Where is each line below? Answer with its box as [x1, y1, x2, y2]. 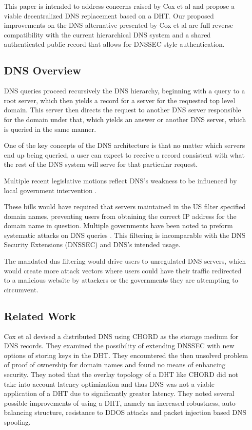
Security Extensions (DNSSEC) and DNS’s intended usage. [4, 239, 181, 250]
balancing [4, 407, 33, 417]
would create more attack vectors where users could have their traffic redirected [4, 265, 242, 275]
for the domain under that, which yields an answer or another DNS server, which [4, 114, 246, 124]
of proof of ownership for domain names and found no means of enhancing [4, 359, 226, 370]
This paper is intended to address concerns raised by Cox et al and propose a [4, 1, 235, 11]
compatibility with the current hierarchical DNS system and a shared [4, 29, 211, 39]
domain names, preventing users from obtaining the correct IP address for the [4, 211, 236, 221]
